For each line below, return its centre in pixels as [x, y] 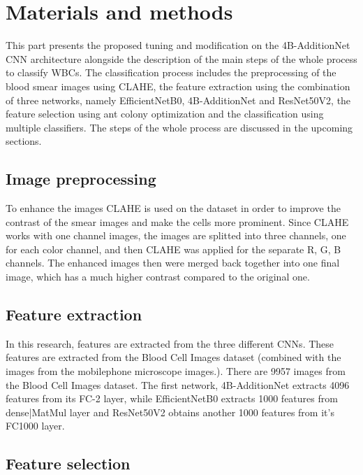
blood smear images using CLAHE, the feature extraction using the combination [178, 86]
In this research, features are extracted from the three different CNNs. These [170, 343]
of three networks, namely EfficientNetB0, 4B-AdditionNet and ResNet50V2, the [178, 100]
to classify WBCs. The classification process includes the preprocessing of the [171, 72]
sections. [24, 141]
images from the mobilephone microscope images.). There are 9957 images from [176, 371]
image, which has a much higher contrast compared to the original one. [158, 277]
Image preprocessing [81, 179]
